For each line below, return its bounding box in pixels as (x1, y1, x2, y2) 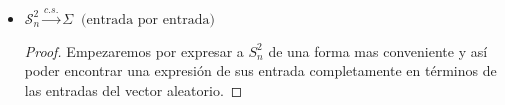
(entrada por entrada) (80, 12, 215, 27)
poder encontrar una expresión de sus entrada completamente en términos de (24, 60, 497, 81)
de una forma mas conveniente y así (268, 40, 488, 61)
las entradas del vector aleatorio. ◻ (24, 79, 243, 100)
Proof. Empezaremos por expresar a (24, 40, 244, 61)
